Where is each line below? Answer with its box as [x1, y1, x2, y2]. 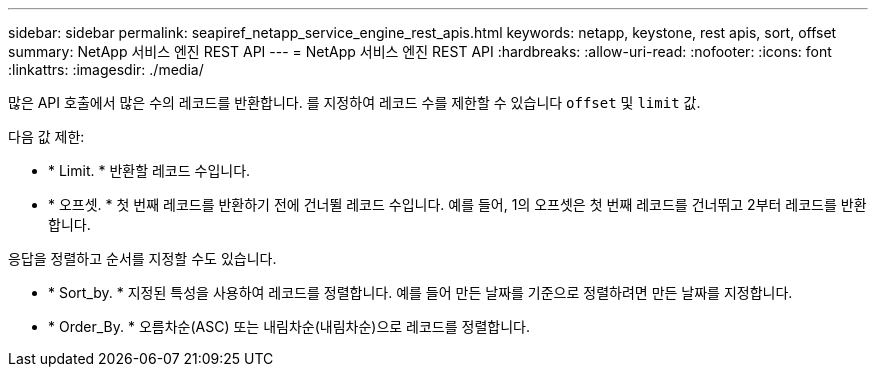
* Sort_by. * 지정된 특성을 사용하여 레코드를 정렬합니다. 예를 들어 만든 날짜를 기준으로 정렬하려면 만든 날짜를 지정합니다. [48, 284, 793, 301]
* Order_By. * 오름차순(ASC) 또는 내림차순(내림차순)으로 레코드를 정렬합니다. [48, 318, 530, 335]
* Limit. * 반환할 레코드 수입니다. [48, 162, 251, 179]
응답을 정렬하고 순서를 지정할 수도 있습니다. [8, 250, 277, 267]
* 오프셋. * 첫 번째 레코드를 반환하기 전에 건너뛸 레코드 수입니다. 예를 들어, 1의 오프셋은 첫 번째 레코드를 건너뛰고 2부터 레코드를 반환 [48, 196, 867, 213]
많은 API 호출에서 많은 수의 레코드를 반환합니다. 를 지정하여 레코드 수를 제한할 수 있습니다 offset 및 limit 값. [8, 94, 701, 111]
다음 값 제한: [8, 128, 85, 145]
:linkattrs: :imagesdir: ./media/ [8, 61, 204, 78]
